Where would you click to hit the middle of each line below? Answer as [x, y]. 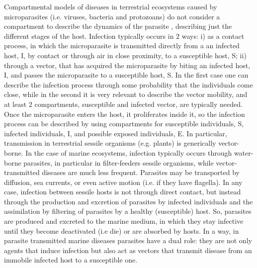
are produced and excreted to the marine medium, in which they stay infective [124, 221]
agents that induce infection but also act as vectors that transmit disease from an [128, 250]
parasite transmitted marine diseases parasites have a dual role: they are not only [128, 240]
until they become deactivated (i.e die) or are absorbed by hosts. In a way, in [122, 230]
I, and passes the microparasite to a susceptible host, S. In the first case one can [126, 75]
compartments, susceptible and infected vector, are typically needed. [138, 104]
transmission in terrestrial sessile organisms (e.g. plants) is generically [110, 143]
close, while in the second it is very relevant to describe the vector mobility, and [126, 94]
